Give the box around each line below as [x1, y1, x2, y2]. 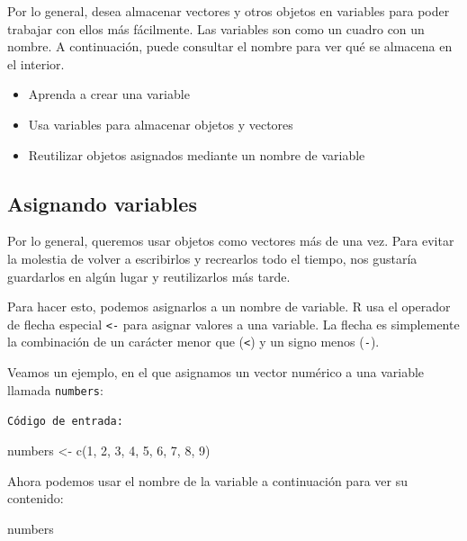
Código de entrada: [7, 415, 123, 428]
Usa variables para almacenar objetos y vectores [28, 114, 293, 133]
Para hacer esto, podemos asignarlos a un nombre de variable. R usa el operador [7, 297, 451, 316]
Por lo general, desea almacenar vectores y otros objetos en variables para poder [7, 2, 450, 20]
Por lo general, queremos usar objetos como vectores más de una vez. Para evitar [7, 231, 454, 250]
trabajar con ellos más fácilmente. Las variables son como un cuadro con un [7, 19, 425, 38]
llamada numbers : [7, 380, 103, 399]
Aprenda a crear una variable [28, 85, 190, 104]
